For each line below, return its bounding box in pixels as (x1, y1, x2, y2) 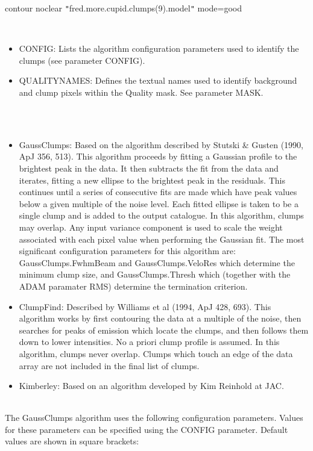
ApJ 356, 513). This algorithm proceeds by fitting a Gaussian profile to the (19, 150, 297, 163)
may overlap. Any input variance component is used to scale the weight (19, 220, 283, 233)
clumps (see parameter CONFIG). (19, 54, 145, 66)
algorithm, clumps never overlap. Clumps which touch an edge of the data (19, 347, 293, 359)
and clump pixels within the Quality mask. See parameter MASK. (19, 86, 264, 99)
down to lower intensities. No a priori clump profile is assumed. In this (19, 335, 280, 348)
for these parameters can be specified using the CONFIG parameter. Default (5, 423, 288, 435)
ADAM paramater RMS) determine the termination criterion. (19, 279, 248, 292)
